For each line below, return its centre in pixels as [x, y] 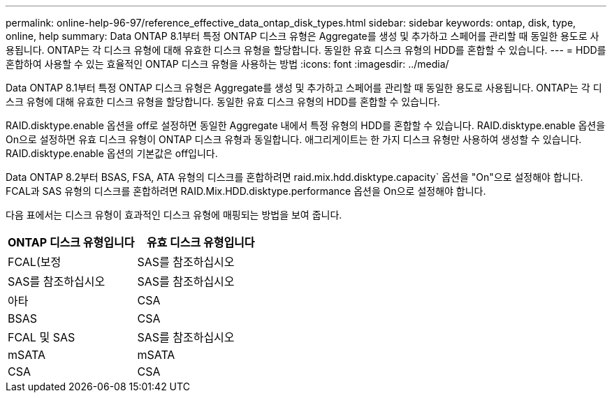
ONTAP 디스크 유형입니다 [71, 242]
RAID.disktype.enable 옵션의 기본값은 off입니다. [112, 153]
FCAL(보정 [35, 262]
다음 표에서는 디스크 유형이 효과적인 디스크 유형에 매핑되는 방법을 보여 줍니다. [174, 215]
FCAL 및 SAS [42, 337]
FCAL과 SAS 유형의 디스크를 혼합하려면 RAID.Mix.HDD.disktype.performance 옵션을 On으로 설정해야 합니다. [246, 191]
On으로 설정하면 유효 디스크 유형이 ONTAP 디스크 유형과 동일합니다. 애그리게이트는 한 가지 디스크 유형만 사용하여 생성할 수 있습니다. [294, 139]
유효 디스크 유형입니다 [201, 242]
